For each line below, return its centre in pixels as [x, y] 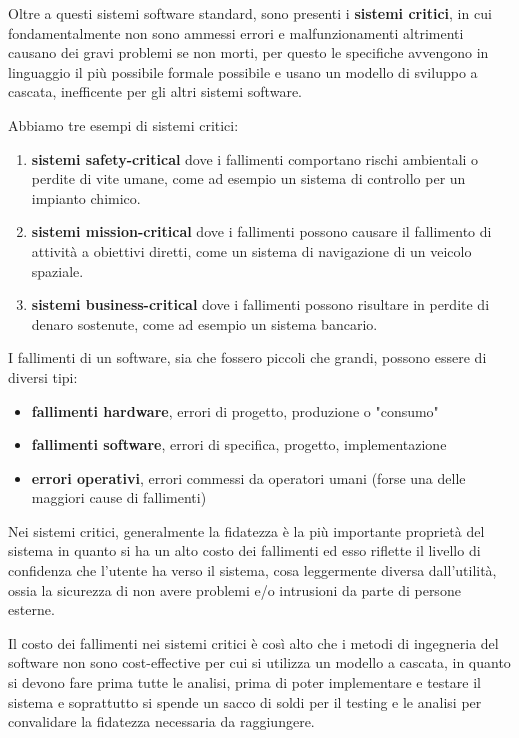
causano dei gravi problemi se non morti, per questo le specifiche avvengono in [248, 52]
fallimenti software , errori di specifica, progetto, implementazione [239, 444]
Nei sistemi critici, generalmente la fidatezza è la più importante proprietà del [246, 530]
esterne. [31, 609]
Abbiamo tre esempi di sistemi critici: [123, 124]
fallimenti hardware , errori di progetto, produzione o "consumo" [235, 410]
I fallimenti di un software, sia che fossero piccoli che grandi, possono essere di [247, 357]
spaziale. [57, 270]
